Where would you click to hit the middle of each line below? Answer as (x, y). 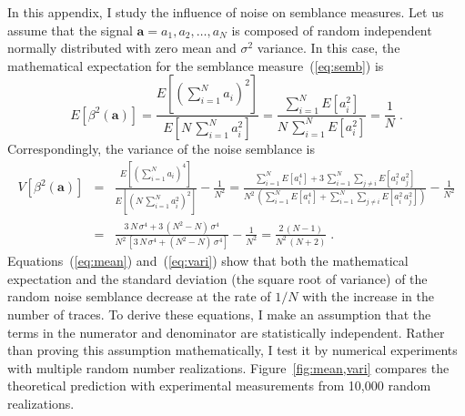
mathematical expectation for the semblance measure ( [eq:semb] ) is (196, 65)
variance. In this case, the (329, 48)
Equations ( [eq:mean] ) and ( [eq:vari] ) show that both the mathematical (208, 261)
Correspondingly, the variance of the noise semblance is (161, 149)
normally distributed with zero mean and (122, 48)
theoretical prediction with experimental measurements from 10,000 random (219, 386)
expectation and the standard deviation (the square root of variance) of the (217, 278)
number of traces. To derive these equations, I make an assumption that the (219, 314)
